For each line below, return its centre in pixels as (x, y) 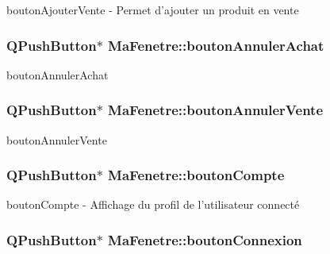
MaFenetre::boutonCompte (196, 175)
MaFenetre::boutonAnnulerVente (216, 110)
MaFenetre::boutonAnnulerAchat (216, 45)
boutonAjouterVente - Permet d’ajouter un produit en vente (153, 10)
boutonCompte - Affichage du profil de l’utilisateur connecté (153, 204)
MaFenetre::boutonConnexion (205, 239)
